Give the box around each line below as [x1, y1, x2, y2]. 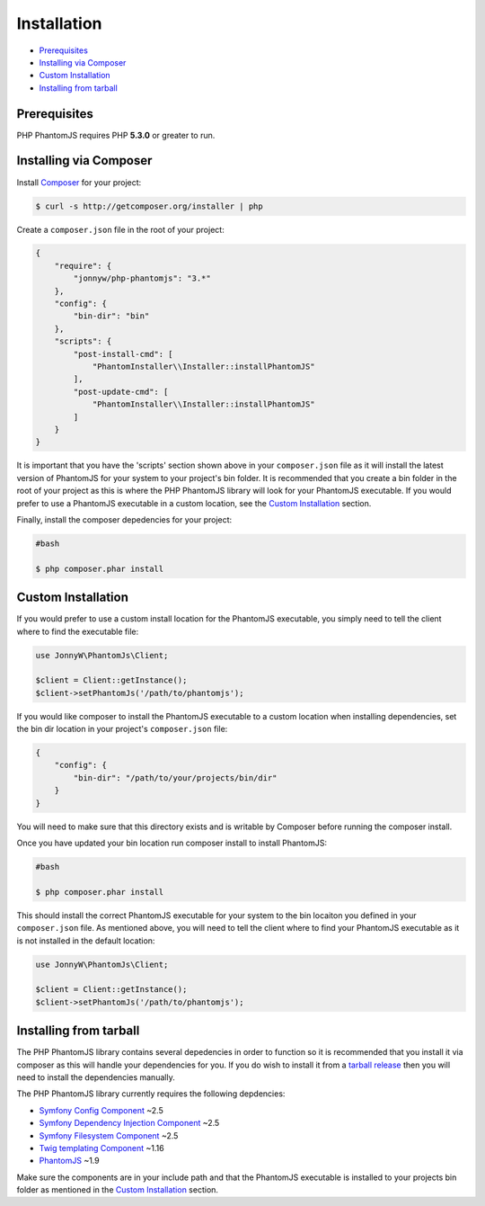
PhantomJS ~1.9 [39, 1156, 100, 1166]
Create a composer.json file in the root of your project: [16, 224, 225, 235]
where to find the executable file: [16, 626, 139, 637]
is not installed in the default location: [16, 935, 155, 946]
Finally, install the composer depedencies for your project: [16, 514, 233, 525]
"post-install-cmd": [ [73, 349, 174, 359]
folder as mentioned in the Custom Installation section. [16, 1184, 219, 1195]
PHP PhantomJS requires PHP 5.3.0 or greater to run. [16, 130, 216, 140]
